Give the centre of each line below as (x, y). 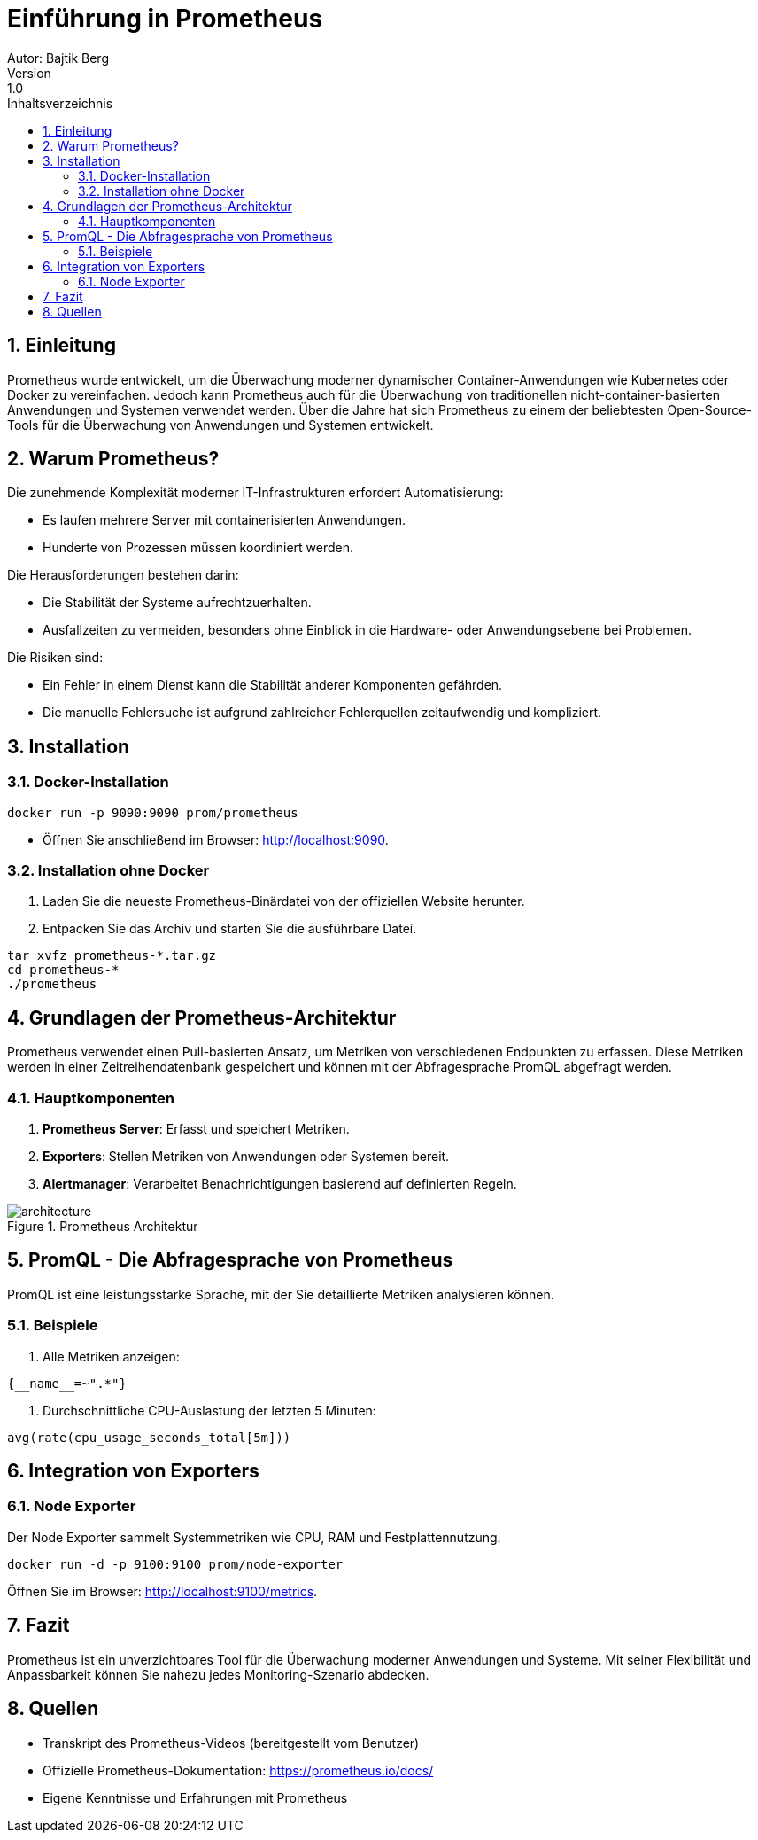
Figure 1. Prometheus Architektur (103, 1226)
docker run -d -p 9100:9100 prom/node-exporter (175, 1564)
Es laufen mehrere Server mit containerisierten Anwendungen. (224, 520)
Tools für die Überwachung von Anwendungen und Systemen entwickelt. (220, 425)
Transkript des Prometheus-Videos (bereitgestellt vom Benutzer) (231, 1743)
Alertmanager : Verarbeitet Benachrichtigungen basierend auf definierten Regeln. (280, 1184)
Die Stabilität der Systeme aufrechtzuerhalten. (177, 603)
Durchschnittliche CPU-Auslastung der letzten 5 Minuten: (209, 1410)
